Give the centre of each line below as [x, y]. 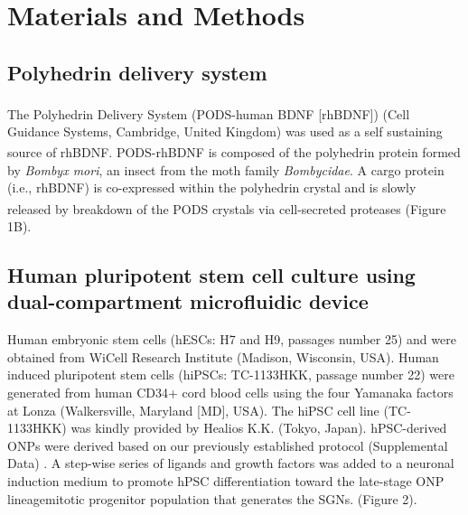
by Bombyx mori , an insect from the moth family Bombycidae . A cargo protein [226, 169]
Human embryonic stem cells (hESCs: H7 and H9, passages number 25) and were [232, 339]
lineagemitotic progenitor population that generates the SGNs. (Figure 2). [212, 498]
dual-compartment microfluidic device [188, 301]
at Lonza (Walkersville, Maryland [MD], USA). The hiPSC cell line [193, 410]
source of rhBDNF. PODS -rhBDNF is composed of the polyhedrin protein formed [234, 152]
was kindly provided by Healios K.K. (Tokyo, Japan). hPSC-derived [259, 428]
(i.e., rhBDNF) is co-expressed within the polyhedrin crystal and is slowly [212, 187]
